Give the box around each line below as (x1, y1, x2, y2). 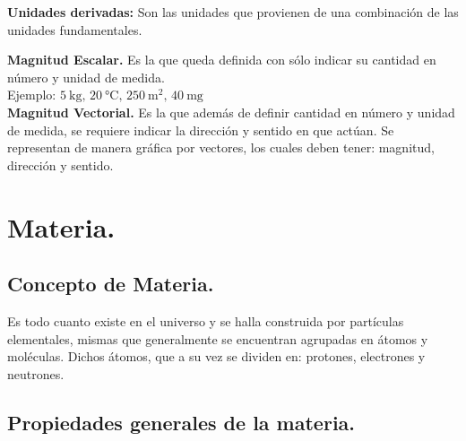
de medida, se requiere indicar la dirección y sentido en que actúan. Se (7, 120, 394, 139)
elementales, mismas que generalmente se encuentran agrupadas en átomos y (7, 329, 428, 348)
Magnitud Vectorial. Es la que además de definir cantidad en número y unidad (7, 102, 455, 121)
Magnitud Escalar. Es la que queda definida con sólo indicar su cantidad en (7, 50, 436, 69)
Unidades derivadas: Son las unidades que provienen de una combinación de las (7, 3, 459, 21)
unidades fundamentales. (7, 20, 142, 39)
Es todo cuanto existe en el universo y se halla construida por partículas (7, 311, 404, 330)
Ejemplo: (7, 85, 56, 104)
